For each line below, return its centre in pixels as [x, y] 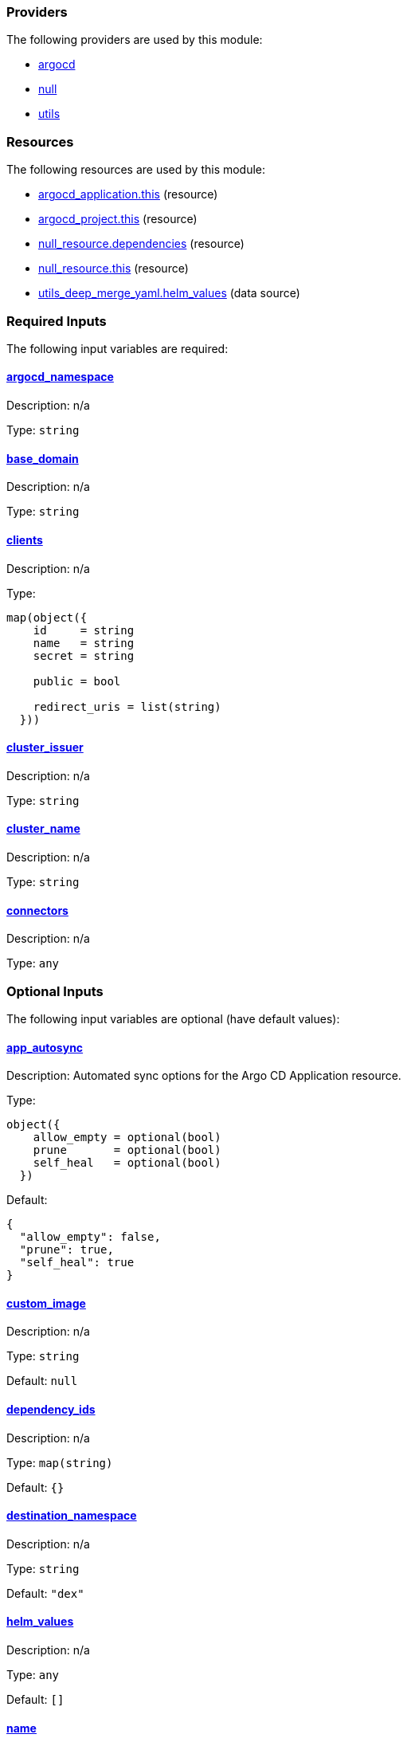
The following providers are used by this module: [135, 40]
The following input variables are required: [117, 348]
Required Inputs [57, 321]
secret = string [84, 655]
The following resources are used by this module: [136, 170]
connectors [37, 910]
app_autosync [45, 1047]
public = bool [77, 681]
